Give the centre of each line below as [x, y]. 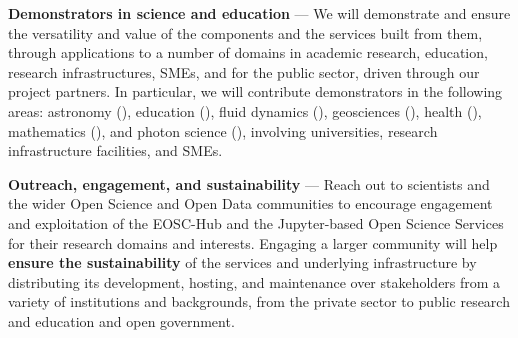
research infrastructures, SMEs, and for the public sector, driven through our [244, 71]
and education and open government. [121, 320]
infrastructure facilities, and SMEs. [115, 150]
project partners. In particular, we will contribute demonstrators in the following [255, 91]
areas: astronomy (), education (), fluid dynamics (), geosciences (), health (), [245, 110]
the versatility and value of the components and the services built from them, [245, 32]
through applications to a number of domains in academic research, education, [248, 52]
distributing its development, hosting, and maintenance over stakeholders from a [254, 281]
